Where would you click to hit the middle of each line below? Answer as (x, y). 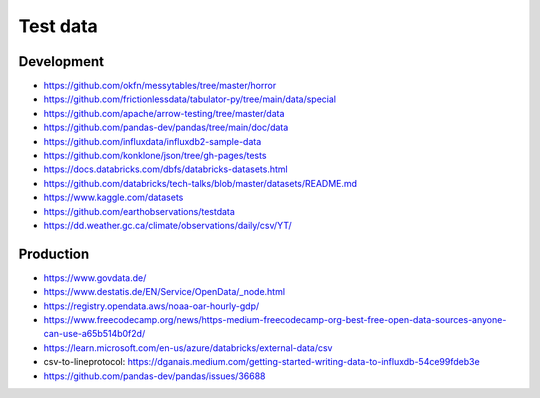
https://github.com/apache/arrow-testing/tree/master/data (164, 113)
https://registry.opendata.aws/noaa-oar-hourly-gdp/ (151, 306)
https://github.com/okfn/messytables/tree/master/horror (160, 86)
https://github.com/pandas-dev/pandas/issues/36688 (154, 376)
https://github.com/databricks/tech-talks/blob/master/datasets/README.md (200, 183)
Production (54, 253)
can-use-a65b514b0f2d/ (94, 334)
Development (61, 61)
